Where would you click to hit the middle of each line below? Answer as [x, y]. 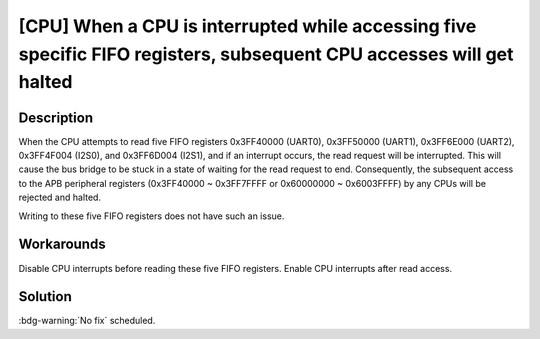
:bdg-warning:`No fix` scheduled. [87, 321]
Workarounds [62, 244]
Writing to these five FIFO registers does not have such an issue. [151, 216]
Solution [45, 296]
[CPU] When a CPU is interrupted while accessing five [247, 26]
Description [56, 117]
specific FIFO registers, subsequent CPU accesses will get [266, 54]
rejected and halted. [60, 197]
